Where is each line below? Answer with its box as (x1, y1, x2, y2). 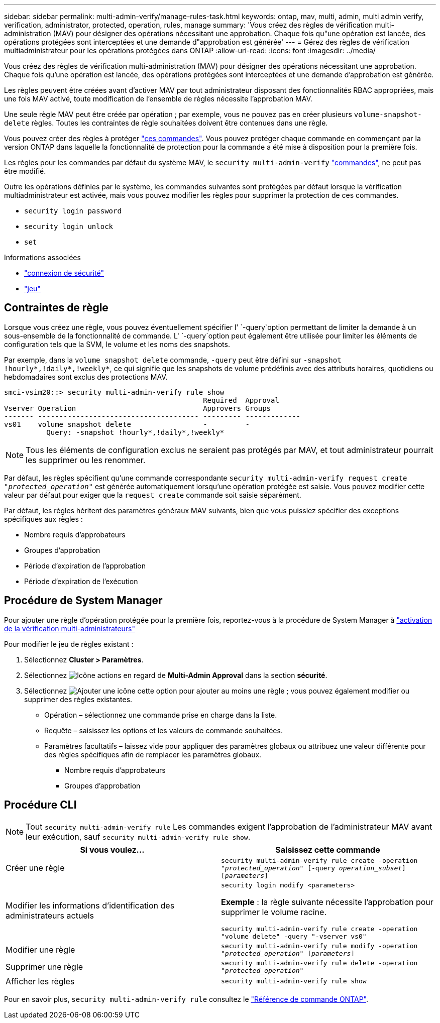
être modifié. (4, 167, 46, 175)
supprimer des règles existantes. (24, 695, 133, 704)
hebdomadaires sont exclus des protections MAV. (4, 372, 168, 381)
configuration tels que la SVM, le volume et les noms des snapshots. (4, 339, 230, 349)
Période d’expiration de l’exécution (24, 577, 138, 586)
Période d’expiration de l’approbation (24, 561, 146, 570)
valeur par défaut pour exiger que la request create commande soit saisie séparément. (4, 490, 301, 499)
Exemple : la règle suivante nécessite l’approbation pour (221, 896, 433, 907)
